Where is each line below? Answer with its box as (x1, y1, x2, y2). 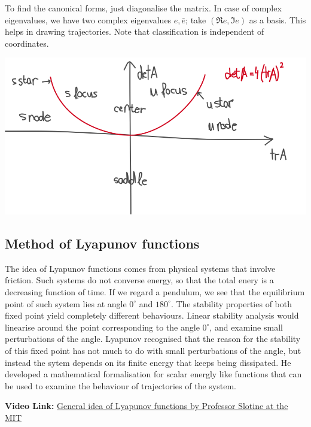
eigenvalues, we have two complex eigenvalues (5, 13, 172, 26)
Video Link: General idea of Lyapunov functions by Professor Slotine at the (5, 399, 288, 412)
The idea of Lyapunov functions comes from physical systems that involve (5, 262, 276, 274)
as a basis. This (249, 13, 306, 26)
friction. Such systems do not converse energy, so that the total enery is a (5, 274, 274, 286)
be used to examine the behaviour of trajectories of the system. (5, 379, 236, 392)
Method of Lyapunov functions (5, 234, 200, 253)
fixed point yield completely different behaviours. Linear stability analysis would (5, 309, 299, 322)
